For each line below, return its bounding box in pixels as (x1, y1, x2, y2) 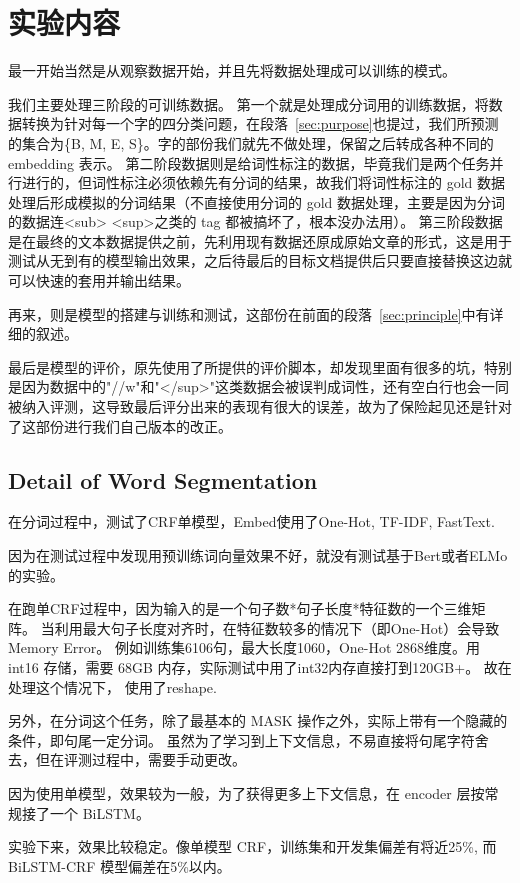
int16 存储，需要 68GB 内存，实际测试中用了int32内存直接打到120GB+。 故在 (8, 656, 512, 677)
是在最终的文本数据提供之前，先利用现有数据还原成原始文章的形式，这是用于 (8, 230, 512, 251)
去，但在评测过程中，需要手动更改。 (8, 749, 246, 770)
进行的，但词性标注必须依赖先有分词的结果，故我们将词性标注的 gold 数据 (21, 172, 505, 193)
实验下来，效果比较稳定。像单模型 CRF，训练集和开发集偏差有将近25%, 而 (8, 836, 497, 857)
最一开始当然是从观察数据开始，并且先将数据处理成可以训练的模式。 (8, 60, 456, 81)
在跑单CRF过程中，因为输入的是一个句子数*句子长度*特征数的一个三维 (8, 598, 472, 619)
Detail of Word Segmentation (8, 464, 318, 495)
